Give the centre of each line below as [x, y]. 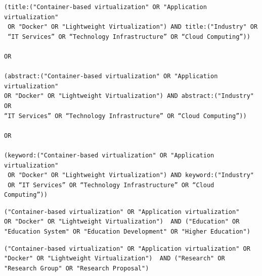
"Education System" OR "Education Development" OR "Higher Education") [127, 232]
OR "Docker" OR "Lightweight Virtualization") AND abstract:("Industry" [129, 96]
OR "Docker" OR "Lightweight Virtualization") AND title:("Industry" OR [133, 27]
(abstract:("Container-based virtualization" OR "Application [111, 76]
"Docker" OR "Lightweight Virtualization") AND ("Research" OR [115, 259]
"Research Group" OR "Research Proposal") [77, 268]
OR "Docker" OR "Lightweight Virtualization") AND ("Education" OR [122, 222]
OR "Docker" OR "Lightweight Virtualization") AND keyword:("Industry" [131, 175]
